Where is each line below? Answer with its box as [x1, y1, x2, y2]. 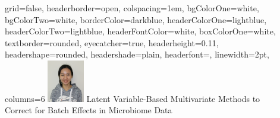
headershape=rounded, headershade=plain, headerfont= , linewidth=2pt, [5, 48, 269, 60]
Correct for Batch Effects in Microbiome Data [5, 104, 172, 116]
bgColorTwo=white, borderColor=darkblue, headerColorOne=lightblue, [5, 13, 267, 25]
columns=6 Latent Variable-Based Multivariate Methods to [5, 92, 260, 104]
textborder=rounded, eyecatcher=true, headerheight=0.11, [5, 36, 219, 49]
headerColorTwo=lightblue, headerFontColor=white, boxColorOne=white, [5, 25, 276, 37]
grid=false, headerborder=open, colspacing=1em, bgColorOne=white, [5, 2, 259, 14]
